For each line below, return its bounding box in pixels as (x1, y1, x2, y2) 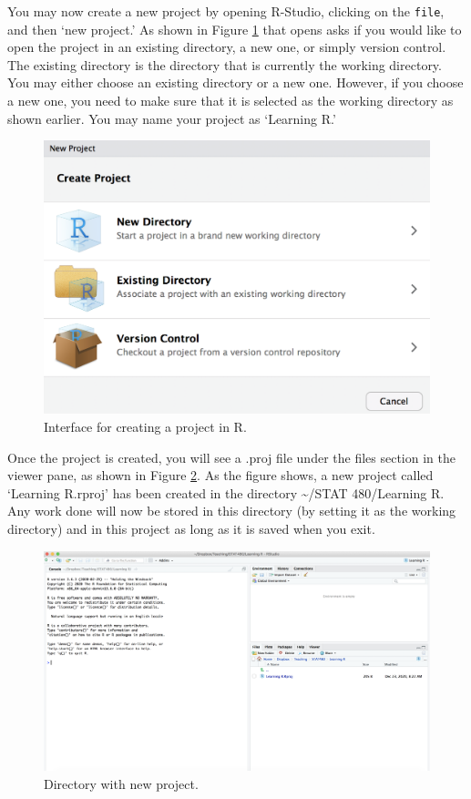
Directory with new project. (44, 773, 199, 793)
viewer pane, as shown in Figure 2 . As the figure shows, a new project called (7, 466, 434, 485)
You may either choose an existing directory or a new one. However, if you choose (7, 73, 464, 92)
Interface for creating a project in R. (44, 417, 247, 435)
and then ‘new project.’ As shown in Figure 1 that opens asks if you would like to (7, 19, 462, 38)
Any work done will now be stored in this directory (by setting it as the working (7, 501, 456, 520)
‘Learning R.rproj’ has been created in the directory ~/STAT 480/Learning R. (7, 483, 445, 502)
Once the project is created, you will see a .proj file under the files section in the (7, 447, 456, 466)
